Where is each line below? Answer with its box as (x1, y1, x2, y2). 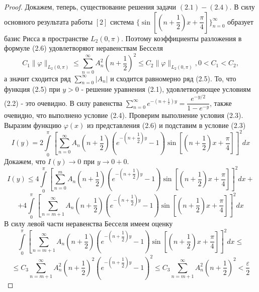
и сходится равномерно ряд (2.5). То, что (110, 73, 236, 83)
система (110, 16, 134, 27)
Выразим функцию (4, 119, 61, 130)
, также (210, 97, 232, 108)
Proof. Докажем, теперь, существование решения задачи (4, 2, 177, 12)
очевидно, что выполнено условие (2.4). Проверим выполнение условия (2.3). (4, 110, 243, 120)
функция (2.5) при (4, 84, 60, 94)
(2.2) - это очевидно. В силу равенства (4, 97, 123, 108)
